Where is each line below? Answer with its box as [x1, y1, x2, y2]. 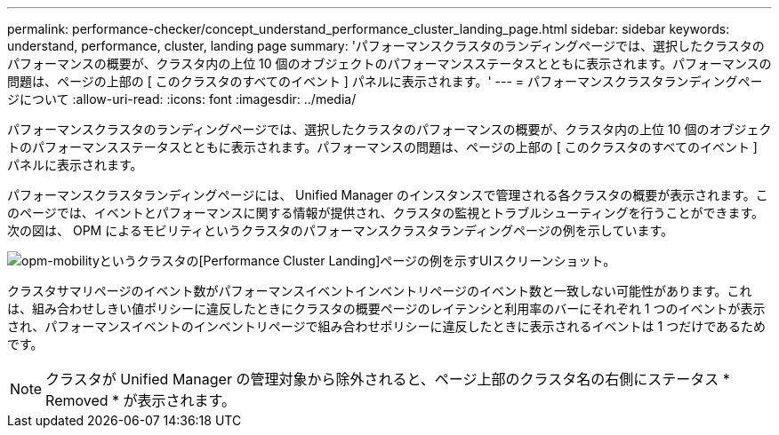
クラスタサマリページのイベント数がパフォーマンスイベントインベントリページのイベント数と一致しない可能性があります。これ [7, 283, 752, 298]
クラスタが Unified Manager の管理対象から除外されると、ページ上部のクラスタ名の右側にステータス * [45, 370, 730, 388]
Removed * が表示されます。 [45, 391, 236, 409]
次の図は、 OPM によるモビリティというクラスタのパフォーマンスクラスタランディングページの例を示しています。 [7, 223, 673, 238]
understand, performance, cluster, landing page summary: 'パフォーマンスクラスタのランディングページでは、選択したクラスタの [7, 38, 765, 53]
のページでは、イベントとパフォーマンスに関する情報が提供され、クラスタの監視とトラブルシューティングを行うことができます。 [7, 205, 765, 220]
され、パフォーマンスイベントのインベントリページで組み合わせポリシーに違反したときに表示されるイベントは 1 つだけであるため [7, 319, 767, 334]
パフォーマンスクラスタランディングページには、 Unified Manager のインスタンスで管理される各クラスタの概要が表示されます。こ [7, 187, 768, 202]
